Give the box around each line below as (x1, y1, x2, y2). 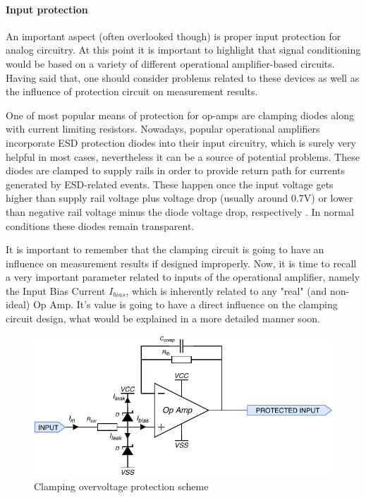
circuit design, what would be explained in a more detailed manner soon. (6, 311, 320, 326)
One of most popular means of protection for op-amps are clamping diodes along (6, 107, 354, 122)
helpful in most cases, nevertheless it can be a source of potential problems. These (6, 149, 360, 164)
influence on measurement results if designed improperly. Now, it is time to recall (6, 255, 357, 270)
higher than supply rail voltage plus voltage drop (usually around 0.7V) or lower (6, 190, 353, 205)
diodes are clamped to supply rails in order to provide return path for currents (6, 163, 346, 178)
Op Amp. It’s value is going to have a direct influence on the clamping (32, 297, 338, 312)
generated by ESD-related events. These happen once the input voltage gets (6, 176, 334, 191)
